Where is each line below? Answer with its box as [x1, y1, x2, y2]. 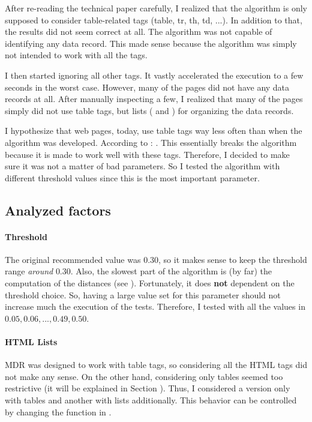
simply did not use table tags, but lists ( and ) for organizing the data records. [5, 104, 294, 116]
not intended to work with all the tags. [5, 49, 148, 61]
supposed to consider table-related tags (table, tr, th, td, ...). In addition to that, [5, 13, 302, 26]
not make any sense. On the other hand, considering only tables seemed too [5, 370, 283, 382]
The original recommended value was [5, 253, 141, 265]
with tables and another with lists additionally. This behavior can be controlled [5, 394, 297, 406]
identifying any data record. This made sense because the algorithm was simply [5, 37, 297, 49]
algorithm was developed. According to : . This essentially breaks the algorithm [5, 136, 297, 148]
